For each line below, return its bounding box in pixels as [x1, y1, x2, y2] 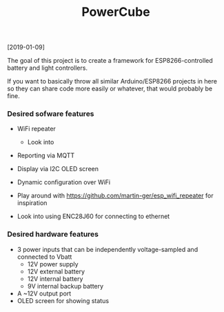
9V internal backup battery [27, 282, 104, 290]
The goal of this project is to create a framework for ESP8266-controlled [7, 57, 214, 65]
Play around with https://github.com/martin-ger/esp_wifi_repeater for [17, 191, 214, 200]
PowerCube [81, 4, 150, 20]
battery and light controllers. [7, 64, 88, 72]
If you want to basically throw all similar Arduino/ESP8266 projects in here [7, 77, 217, 86]
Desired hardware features [7, 229, 99, 239]
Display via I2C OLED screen [17, 165, 99, 173]
